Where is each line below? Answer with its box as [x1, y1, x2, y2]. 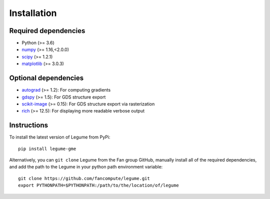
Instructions [9, 121, 48, 129]
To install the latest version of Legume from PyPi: [9, 134, 110, 140]
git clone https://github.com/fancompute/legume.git [18, 175, 150, 181]
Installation [9, 7, 57, 18]
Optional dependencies [9, 74, 84, 82]
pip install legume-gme [18, 145, 76, 151]
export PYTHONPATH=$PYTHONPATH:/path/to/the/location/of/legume [18, 182, 179, 188]
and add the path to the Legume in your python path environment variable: [9, 164, 163, 170]
